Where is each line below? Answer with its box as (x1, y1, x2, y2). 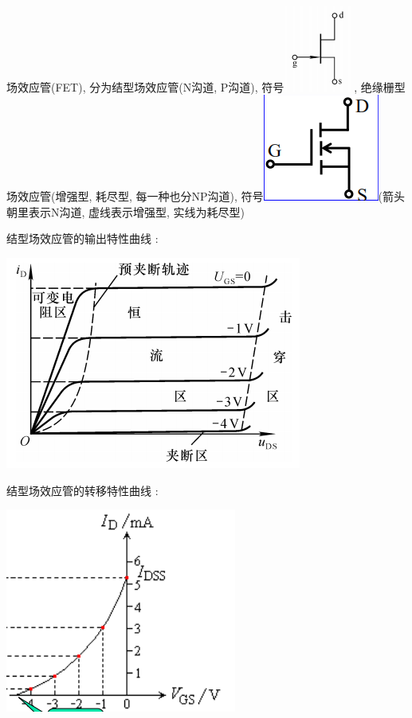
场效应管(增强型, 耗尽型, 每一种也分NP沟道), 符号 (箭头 (6, 188, 406, 205)
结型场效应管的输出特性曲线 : (6, 230, 159, 247)
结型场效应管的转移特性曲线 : (6, 482, 159, 498)
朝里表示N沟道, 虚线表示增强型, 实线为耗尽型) (6, 203, 245, 220)
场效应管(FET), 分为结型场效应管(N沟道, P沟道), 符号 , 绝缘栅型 (6, 78, 406, 95)
